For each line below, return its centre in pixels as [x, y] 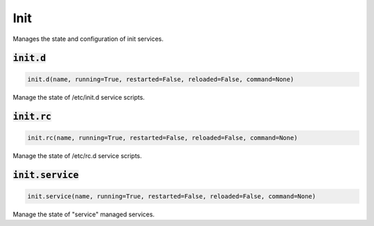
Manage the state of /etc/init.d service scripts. [79, 97]
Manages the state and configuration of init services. [88, 39]
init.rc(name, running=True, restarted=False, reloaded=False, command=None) [162, 138]
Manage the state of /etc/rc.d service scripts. [77, 155]
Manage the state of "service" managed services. [84, 214]
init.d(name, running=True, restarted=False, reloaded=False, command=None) [161, 79]
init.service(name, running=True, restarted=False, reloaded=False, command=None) [172, 196]
